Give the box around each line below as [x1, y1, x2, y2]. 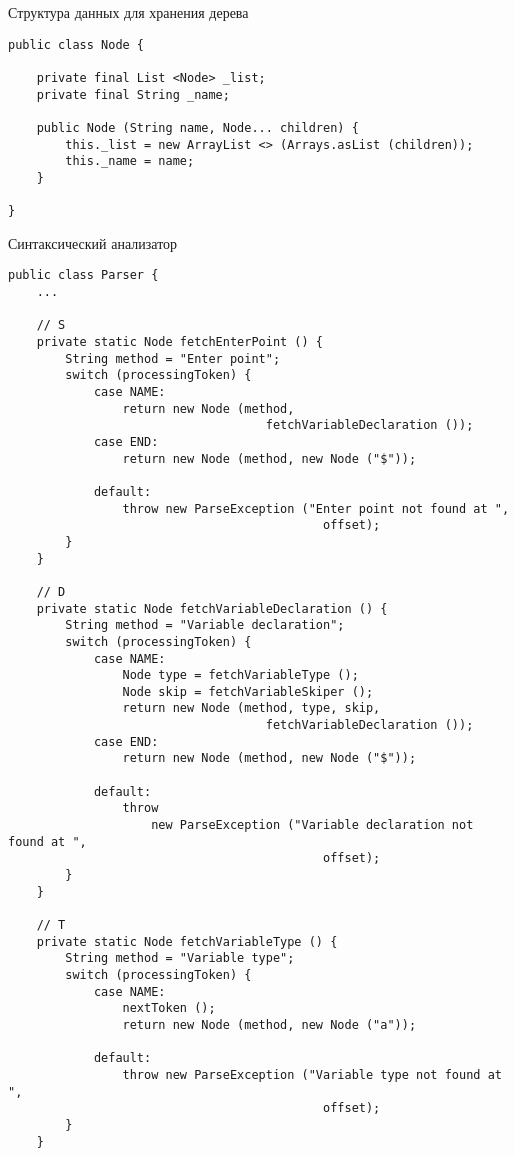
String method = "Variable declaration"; [65, 618, 345, 633]
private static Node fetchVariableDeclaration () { [36, 601, 388, 616]
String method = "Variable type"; [65, 951, 295, 966]
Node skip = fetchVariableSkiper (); [122, 684, 374, 699]
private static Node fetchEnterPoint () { [36, 335, 323, 350]
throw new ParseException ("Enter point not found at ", [122, 501, 510, 516]
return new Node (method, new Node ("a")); [122, 1017, 417, 1032]
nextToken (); [122, 1001, 216, 1016]
